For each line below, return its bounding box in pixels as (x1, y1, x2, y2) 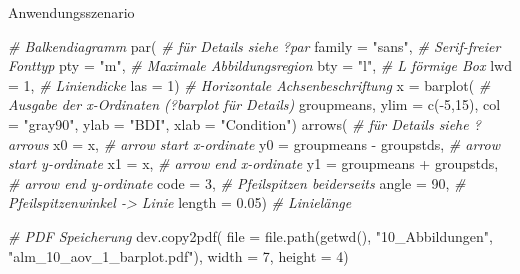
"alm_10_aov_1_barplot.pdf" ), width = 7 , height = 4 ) (8, 245, 349, 266)
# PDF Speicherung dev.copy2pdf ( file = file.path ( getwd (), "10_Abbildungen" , (8, 225, 493, 246)
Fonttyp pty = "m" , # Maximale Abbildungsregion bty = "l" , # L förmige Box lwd (8, 55, 512, 76)
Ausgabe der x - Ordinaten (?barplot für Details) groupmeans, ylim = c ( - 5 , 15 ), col (8, 94, 501, 115)
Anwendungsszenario (8, 2, 135, 22)
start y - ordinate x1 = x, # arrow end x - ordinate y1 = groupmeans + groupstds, (8, 153, 499, 174)
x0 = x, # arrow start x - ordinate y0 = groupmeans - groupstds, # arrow (53, 133, 500, 154)
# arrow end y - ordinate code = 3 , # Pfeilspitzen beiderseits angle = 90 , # (8, 172, 466, 193)
